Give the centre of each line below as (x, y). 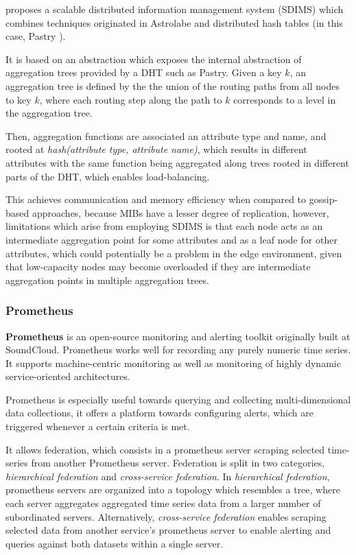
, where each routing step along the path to (131, 99)
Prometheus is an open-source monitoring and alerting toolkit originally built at (178, 336)
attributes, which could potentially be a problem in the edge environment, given (174, 253)
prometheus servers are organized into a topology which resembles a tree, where (173, 489)
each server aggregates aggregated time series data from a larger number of (163, 503)
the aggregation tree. (49, 113)
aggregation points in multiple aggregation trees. (108, 280)
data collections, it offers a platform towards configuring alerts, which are (159, 413)
